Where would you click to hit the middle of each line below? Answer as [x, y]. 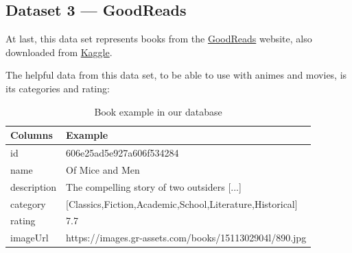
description [34, 186]
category [28, 203]
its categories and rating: [58, 88]
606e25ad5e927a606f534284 [122, 153]
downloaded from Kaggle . [59, 52]
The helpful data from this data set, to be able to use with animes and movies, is [176, 75]
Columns [32, 135]
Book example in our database [158, 111]
